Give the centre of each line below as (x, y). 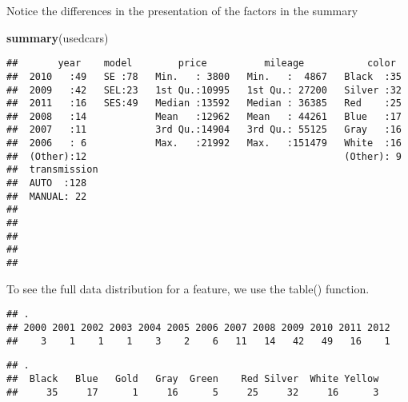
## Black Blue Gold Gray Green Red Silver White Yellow (193, 378)
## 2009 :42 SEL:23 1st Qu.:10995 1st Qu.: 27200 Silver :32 (204, 90)
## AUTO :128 (47, 183)
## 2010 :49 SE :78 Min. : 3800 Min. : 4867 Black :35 (204, 76)
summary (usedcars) (58, 37)
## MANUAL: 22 (47, 196)
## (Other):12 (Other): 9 (204, 156)
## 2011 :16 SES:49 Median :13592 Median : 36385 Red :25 (204, 103)
